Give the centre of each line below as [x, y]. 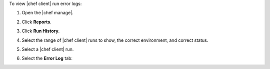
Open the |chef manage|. [47, 13]
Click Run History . [41, 31]
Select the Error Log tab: [47, 58]
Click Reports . [37, 22]
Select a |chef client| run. [48, 49]
